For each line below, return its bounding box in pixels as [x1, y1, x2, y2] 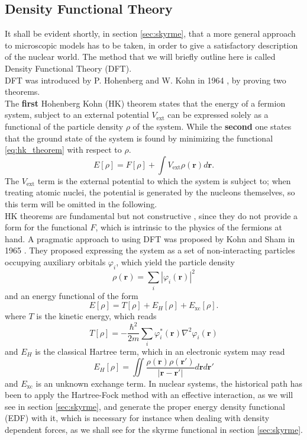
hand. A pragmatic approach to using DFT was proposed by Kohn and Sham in [5, 232, 295, 245]
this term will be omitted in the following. [5, 197, 157, 210]
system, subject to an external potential [5, 108, 149, 121]
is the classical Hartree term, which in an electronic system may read [35, 345, 285, 357]
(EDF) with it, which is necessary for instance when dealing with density [5, 412, 270, 424]
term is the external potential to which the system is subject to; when [37, 174, 291, 187]
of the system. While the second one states [133, 120, 292, 132]
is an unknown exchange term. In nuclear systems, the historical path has [35, 377, 303, 389]
